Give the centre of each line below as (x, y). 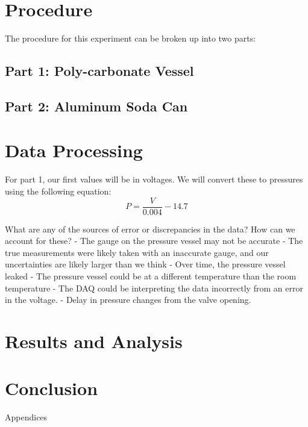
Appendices (26, 417)
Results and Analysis (94, 341)
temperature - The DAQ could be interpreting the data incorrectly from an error (154, 288)
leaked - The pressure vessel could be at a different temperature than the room (151, 276)
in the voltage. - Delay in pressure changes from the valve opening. (128, 300)
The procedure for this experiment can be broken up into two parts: (130, 38)
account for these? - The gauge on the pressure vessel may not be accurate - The (154, 241)
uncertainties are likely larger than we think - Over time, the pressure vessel (145, 264)
